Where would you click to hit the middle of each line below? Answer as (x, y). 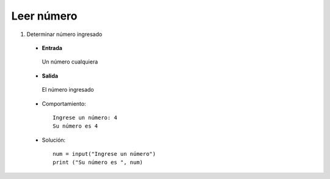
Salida (50, 76)
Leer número (44, 16)
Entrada (52, 48)
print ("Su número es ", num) (98, 163)
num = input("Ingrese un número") (104, 154)
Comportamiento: (64, 103)
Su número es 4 (75, 126)
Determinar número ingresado (64, 34)
